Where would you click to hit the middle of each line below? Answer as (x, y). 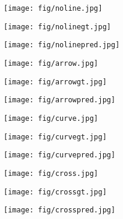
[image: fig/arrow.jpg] (51, 63)
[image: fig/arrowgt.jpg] (55, 82)
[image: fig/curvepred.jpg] (60, 155)
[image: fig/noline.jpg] (53, 8)
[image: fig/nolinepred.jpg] (62, 45)
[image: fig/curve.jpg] (51, 118)
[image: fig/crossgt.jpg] (55, 192)
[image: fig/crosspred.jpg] (60, 210)
